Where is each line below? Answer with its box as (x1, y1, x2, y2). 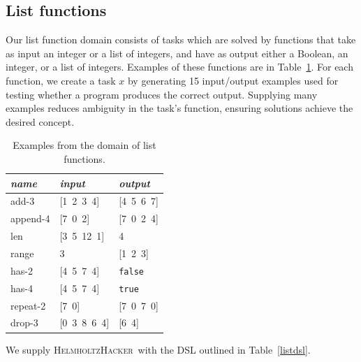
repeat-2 (10, 298, 46, 312)
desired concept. (6, 114, 75, 129)
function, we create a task (6, 73, 116, 87)
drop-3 (10, 315, 38, 330)
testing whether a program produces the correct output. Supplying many (6, 87, 318, 101)
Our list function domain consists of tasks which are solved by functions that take (6, 32, 356, 47)
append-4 (10, 211, 50, 226)
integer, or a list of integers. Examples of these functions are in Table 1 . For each (6, 59, 353, 74)
